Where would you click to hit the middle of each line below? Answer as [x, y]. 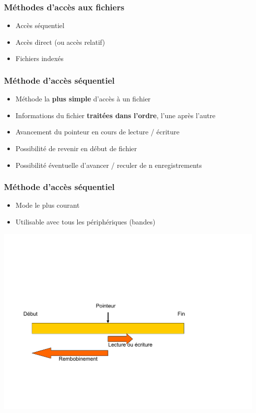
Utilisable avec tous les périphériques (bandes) [85, 222]
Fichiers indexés [40, 58]
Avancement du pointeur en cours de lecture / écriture [97, 132]
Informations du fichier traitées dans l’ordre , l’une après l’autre [115, 115]
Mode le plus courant [48, 205]
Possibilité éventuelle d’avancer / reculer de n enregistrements [109, 165]
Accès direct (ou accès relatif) [60, 42]
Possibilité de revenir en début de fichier [76, 148]
